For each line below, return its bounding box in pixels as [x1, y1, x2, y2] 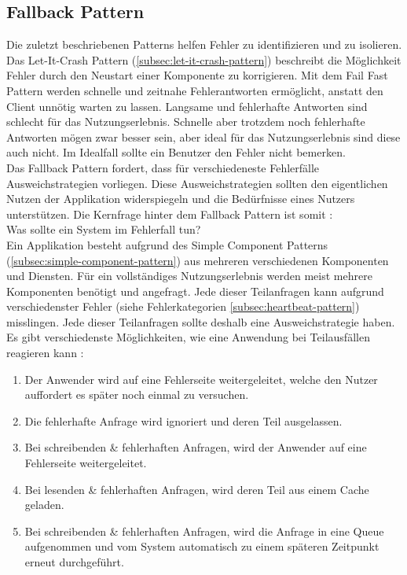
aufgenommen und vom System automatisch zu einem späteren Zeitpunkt [24, 538, 379, 555]
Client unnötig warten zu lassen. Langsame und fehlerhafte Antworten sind [6, 98, 368, 114]
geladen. [24, 496, 64, 513]
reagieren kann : [6, 345, 84, 361]
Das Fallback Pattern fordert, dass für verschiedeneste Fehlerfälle [6, 159, 320, 175]
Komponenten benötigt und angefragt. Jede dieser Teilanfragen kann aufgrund [6, 282, 384, 299]
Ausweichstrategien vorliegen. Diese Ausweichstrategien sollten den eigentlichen [6, 175, 388, 191]
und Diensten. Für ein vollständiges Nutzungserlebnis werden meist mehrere [6, 267, 372, 284]
